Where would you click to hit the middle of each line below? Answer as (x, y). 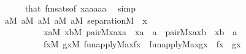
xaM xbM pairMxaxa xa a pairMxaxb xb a (140, 32)
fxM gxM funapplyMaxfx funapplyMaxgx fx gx (142, 43)
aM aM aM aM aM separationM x (76, 20)
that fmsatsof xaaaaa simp (80, 8)
